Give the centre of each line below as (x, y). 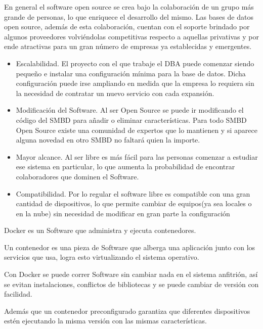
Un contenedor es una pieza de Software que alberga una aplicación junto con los (130, 247)
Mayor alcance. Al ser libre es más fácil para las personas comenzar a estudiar (137, 156)
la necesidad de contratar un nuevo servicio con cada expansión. (115, 93)
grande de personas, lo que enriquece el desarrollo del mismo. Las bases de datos (129, 16)
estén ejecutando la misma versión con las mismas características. (105, 321)
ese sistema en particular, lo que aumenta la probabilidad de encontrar (125, 167)
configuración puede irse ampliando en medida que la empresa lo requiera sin (135, 83)
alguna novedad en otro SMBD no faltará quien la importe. (108, 140)
